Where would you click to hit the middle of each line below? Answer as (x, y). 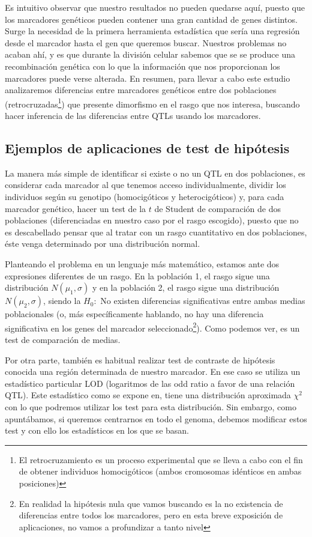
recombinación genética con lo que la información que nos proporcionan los (142, 66)
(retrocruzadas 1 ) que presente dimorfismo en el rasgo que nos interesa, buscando (152, 103)
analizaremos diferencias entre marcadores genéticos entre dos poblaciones (141, 90)
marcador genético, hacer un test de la (76, 208)
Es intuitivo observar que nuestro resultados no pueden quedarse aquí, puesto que (155, 7)
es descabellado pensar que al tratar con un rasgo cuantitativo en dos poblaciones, (156, 232)
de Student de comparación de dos (217, 208)
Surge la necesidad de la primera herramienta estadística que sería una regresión (152, 31)
